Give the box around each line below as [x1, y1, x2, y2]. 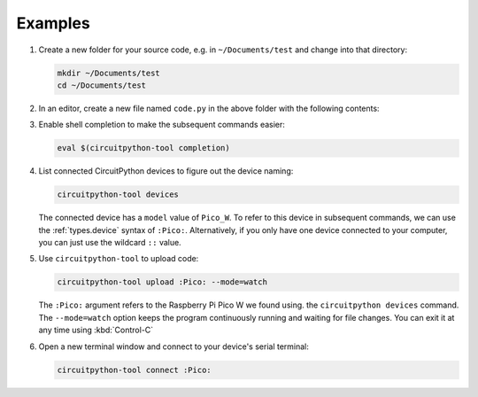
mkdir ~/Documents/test [57, 67, 161, 78]
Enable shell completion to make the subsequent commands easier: [38, 120, 285, 130]
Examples [16, 13, 90, 33]
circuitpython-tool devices [57, 190, 179, 199]
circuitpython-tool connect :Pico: [57, 364, 212, 375]
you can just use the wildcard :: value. [38, 237, 181, 248]
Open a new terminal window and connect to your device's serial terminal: [38, 341, 310, 352]
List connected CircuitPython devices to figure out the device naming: [38, 166, 294, 176]
